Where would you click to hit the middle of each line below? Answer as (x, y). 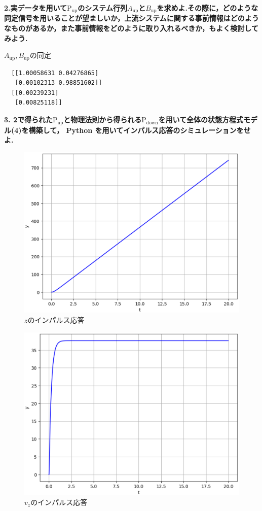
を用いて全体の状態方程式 (201, 120)
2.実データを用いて (36, 8)
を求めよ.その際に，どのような (208, 8)
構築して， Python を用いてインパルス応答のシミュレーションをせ (140, 130)
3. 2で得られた (28, 120)
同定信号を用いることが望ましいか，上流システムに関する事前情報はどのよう (132, 18)
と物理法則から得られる (103, 120)
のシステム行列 (102, 8)
